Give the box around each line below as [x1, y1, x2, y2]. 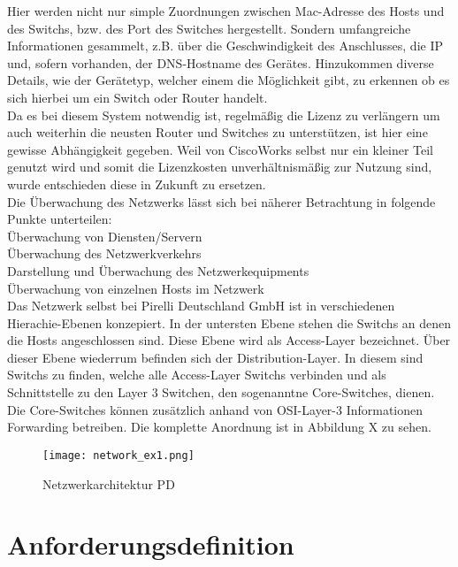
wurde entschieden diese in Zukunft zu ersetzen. [7, 174, 266, 193]
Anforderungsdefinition [7, 526, 294, 563]
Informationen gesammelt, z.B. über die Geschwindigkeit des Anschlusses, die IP [7, 36, 444, 55]
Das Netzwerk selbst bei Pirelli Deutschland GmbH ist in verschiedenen [7, 296, 395, 315]
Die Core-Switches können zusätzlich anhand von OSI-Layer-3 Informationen [7, 400, 424, 418]
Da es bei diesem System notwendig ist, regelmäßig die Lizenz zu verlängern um [7, 105, 440, 124]
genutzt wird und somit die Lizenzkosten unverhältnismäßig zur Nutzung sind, [7, 157, 432, 176]
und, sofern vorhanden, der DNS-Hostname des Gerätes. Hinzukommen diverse [7, 53, 434, 72]
